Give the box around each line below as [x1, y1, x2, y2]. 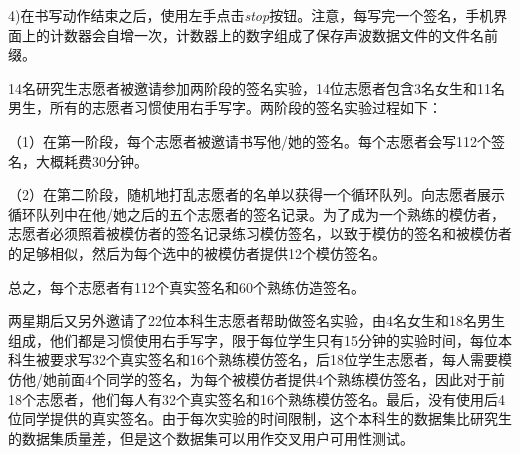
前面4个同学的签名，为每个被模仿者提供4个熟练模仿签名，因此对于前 [56, 368, 505, 389]
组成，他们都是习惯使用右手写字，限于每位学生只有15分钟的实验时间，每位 [8, 329, 498, 350]
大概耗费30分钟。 [35, 150, 148, 171]
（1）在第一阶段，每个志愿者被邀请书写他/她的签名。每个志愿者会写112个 [8, 130, 491, 151]
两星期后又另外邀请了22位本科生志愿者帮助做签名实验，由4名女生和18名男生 [8, 310, 505, 331]
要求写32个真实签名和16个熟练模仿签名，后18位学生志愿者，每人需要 [49, 349, 498, 370]
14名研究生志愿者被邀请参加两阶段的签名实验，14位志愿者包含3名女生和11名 [8, 77, 505, 98]
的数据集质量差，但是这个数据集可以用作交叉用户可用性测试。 [8, 427, 414, 448]
